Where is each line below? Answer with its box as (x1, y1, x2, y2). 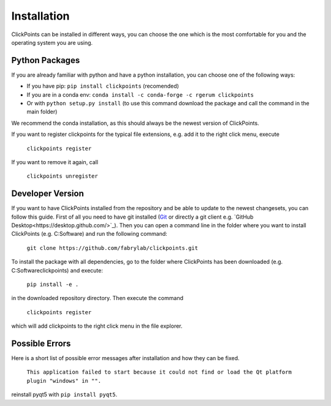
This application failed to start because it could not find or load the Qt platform (26, 369, 292, 376)
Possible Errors (11, 338, 71, 348)
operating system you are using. (11, 39, 93, 46)
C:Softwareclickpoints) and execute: (11, 266, 104, 274)
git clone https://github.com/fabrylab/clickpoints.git (26, 244, 199, 251)
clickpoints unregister (26, 173, 98, 180)
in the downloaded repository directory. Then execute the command (11, 295, 184, 302)
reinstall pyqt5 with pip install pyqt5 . (11, 391, 118, 398)
